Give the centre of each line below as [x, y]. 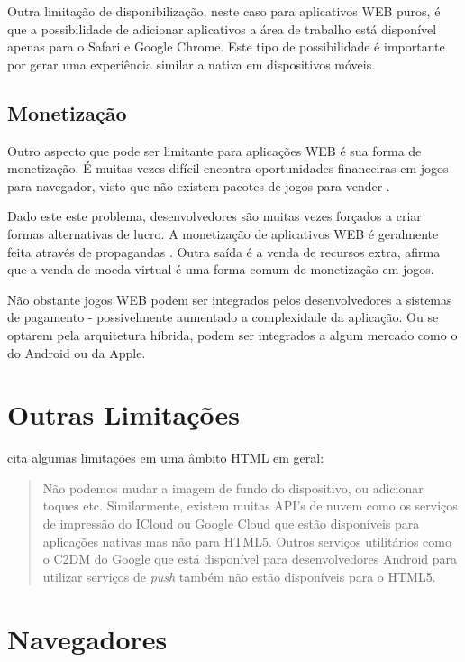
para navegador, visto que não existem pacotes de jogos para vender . [199, 185]
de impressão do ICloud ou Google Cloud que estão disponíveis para [231, 524]
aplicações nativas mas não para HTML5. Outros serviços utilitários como [247, 541]
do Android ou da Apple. [77, 352]
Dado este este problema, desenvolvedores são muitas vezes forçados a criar [214, 216]
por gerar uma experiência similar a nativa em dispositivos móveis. [191, 64]
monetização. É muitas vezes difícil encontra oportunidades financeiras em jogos [228, 168]
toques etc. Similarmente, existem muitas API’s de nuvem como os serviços [250, 506]
